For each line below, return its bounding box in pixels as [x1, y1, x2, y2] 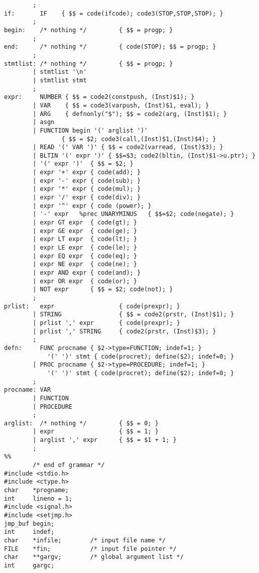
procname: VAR [4, 386, 51, 394]
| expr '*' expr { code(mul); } [33, 185, 141, 193]
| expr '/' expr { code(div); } [33, 194, 141, 201]
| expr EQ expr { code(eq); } [33, 252, 137, 260]
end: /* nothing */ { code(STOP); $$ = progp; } [4, 43, 216, 51]
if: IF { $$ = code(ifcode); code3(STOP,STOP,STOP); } [4, 10, 223, 17]
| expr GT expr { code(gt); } [33, 219, 137, 226]
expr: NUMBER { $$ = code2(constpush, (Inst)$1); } [4, 93, 195, 101]
